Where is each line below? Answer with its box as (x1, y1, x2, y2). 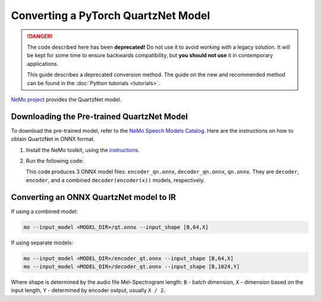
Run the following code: (26, 157, 84, 164)
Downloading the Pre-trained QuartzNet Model (11, 111, 188, 121)
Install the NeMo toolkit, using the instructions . (26, 146, 140, 153)
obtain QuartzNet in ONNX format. (11, 136, 95, 143)
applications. (27, 60, 59, 67)
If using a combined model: (11, 208, 78, 215)
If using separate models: (11, 239, 74, 246)
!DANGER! (27, 33, 53, 40)
